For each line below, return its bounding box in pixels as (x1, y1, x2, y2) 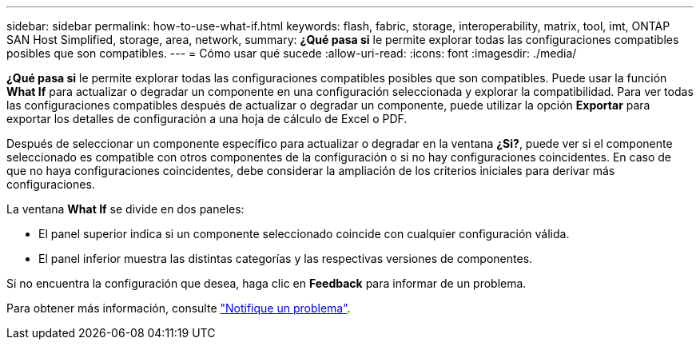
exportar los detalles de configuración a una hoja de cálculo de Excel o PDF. (6, 112, 408, 125)
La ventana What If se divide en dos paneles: (6, 202, 245, 216)
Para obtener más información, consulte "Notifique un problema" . (6, 301, 351, 315)
